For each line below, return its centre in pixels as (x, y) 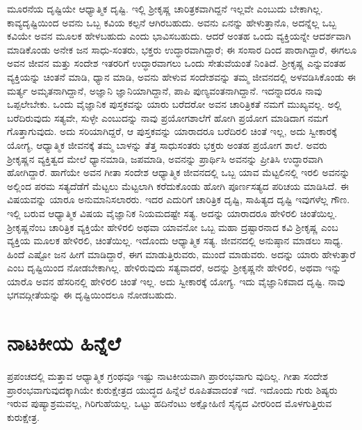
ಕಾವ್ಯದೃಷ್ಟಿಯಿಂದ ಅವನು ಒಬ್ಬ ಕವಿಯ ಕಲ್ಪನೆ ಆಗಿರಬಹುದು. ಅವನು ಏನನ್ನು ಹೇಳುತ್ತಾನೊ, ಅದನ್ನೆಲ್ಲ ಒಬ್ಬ (172, 22)
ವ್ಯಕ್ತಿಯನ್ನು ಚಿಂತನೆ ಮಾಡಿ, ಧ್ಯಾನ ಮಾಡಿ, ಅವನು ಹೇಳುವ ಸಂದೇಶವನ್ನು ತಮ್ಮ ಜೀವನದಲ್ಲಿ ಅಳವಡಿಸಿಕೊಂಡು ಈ (181, 76)
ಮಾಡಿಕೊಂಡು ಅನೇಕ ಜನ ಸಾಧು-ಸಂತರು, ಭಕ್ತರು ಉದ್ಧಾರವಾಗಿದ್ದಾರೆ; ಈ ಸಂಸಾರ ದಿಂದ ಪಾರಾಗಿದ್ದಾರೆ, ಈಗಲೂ (182, 49)
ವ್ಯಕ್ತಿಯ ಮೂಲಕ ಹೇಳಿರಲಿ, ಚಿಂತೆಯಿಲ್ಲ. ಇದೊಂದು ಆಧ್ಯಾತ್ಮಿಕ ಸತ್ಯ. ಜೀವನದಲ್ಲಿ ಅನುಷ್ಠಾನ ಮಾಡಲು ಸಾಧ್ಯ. (175, 240)
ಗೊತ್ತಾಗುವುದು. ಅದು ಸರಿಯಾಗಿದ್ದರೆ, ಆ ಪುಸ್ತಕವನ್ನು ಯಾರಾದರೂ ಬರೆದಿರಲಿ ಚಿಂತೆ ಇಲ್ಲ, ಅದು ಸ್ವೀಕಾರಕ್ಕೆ (172, 131)
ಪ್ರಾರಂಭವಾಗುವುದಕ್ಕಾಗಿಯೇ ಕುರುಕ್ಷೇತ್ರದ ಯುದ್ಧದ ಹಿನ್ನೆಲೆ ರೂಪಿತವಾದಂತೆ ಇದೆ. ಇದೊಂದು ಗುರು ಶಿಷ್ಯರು (172, 389)
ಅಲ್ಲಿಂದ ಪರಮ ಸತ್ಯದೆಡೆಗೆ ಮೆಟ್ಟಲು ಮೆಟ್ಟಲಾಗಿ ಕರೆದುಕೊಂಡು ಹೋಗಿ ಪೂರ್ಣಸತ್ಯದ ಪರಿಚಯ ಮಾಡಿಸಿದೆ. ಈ (178, 185)
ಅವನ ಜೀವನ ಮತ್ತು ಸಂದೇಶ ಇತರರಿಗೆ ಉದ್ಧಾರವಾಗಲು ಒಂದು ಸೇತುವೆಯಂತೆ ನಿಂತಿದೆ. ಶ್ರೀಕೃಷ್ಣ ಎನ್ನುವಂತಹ (176, 63)
